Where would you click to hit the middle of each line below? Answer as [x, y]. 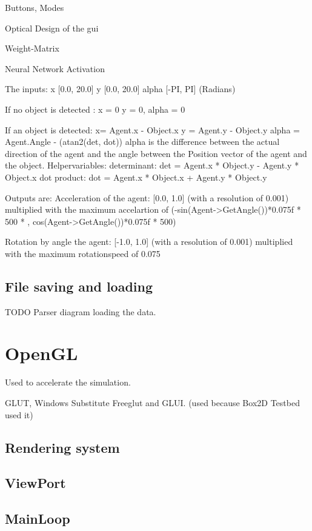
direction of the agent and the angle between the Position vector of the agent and [156, 153]
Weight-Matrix [32, 48]
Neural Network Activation [55, 68]
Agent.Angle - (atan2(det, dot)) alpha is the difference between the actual [142, 142]
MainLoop [38, 519]
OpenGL [41, 353]
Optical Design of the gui [52, 28]
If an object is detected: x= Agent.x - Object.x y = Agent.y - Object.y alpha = [152, 129]
